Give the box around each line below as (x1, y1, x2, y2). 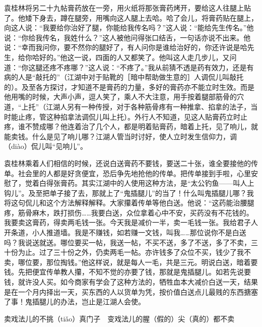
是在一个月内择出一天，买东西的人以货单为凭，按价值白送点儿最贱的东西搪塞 (4, 286, 258, 297)
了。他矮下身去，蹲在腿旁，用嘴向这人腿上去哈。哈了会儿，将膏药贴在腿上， (4, 12, 258, 23)
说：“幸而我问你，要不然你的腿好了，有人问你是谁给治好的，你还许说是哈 (4, 42, 247, 52)
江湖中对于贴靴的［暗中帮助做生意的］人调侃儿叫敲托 (67, 72, 244, 82)
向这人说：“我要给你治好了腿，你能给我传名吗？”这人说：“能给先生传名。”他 (4, 22, 254, 33)
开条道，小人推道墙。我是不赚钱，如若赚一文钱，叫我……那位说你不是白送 (4, 227, 246, 238)
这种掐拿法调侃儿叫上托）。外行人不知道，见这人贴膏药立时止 (46, 111, 247, 122)
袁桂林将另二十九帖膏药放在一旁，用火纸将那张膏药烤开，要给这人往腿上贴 (4, 3, 251, 13)
